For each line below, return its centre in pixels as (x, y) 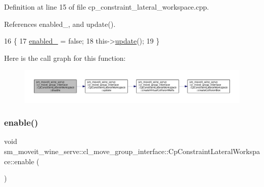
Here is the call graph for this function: (65, 58)
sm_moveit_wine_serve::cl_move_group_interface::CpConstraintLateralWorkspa (132, 151)
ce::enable (19, 161)
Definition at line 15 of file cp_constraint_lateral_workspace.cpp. (107, 7)
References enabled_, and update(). (60, 24)
